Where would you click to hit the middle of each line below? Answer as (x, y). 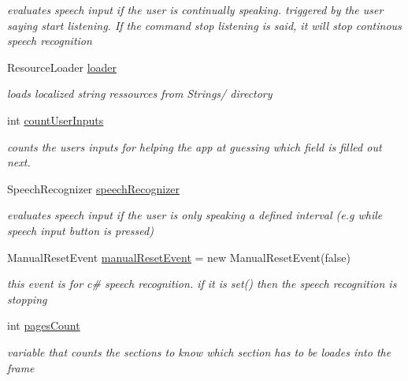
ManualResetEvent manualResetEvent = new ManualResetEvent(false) (179, 257)
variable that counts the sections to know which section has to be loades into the (199, 351)
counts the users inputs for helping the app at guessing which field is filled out (195, 146)
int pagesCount (44, 325)
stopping (27, 299)
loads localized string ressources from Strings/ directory (140, 93)
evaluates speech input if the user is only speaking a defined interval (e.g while (195, 215)
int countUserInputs (56, 120)
